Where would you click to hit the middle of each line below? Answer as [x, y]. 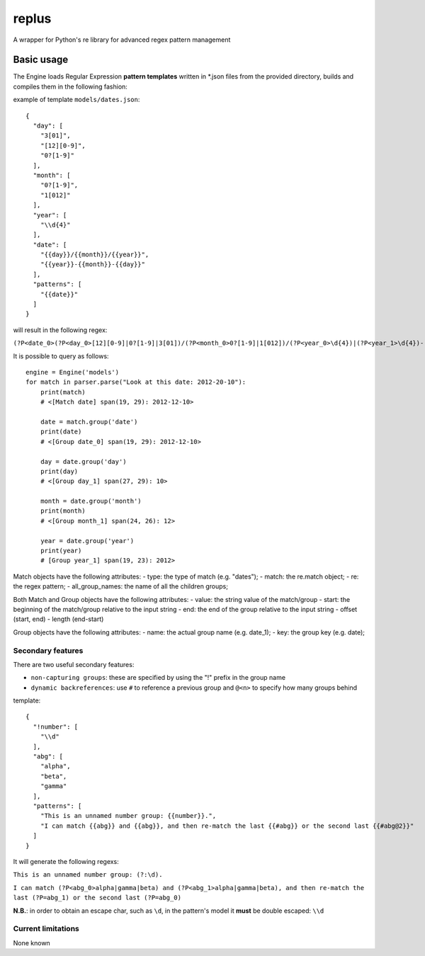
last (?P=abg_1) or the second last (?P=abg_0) [97, 898]
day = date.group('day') [83, 461]
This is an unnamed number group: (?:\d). [88, 875]
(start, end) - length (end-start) [58, 619]
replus [32, 18]
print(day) [59, 471]
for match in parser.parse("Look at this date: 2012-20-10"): [136, 382]
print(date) [61, 432]
